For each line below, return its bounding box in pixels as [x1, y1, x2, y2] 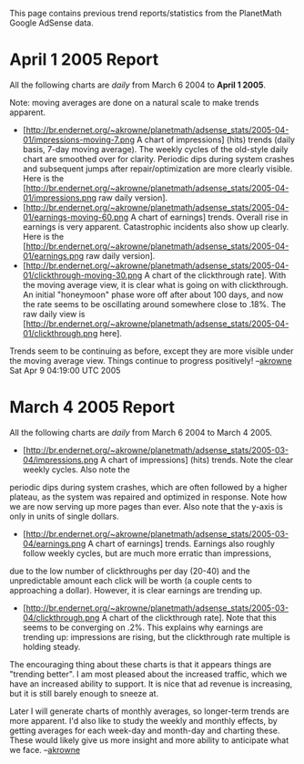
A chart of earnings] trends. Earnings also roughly [87, 538, 276, 549]
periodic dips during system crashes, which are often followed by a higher [9, 481, 288, 492]
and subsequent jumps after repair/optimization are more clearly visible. [22, 163, 293, 174]
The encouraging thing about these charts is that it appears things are [9, 658, 272, 669]
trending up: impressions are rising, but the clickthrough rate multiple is [22, 631, 291, 642]
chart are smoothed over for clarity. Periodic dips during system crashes [22, 153, 295, 164]
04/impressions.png [22, 454, 98, 465]
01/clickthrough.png [22, 327, 98, 338]
